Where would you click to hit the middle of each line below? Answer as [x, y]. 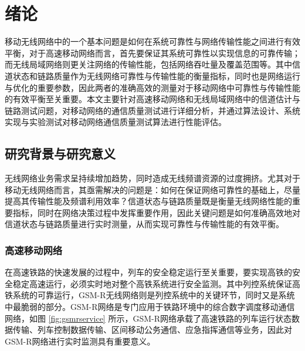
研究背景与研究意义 [60, 153]
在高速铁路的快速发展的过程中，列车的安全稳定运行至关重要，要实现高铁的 [148, 272]
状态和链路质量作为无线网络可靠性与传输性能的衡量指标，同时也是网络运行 [156, 75]
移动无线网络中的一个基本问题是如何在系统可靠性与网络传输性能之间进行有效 [152, 41]
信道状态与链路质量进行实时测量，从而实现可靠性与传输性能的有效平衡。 [144, 224]
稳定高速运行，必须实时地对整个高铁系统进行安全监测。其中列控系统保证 [152, 283]
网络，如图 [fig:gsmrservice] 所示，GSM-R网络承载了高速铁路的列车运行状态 [148, 318]
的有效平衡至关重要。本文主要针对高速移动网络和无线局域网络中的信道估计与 [152, 99]
